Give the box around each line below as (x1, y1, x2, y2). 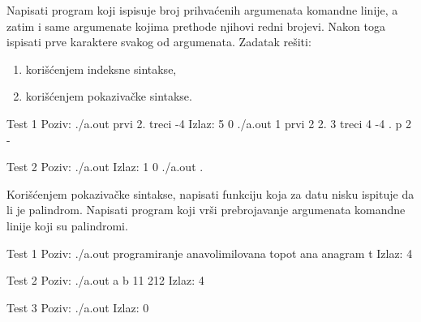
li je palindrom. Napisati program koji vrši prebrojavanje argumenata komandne (6, 201, 406, 218)
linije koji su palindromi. (6, 217, 128, 234)
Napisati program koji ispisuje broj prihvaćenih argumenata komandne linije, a (6, 2, 398, 18)
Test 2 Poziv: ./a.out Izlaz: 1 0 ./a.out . (6, 158, 204, 175)
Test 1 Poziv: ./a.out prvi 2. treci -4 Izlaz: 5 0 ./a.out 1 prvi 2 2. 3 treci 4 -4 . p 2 (6, 114, 411, 131)
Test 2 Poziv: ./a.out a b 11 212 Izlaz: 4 (6, 272, 204, 289)
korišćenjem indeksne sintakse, (25, 60, 177, 77)
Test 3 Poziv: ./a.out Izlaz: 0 (6, 298, 149, 316)
